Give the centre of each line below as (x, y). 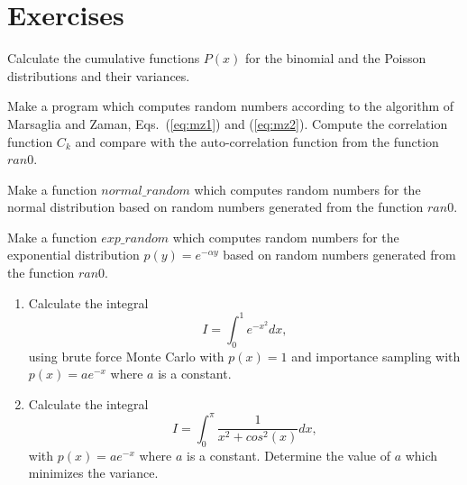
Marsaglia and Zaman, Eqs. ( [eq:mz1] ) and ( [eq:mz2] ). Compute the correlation (228, 123)
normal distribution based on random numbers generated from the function (215, 207)
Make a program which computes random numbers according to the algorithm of (231, 106)
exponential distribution (73, 255)
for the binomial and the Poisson (336, 58)
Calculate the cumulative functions (104, 58)
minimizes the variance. (93, 473)
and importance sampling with (376, 356)
